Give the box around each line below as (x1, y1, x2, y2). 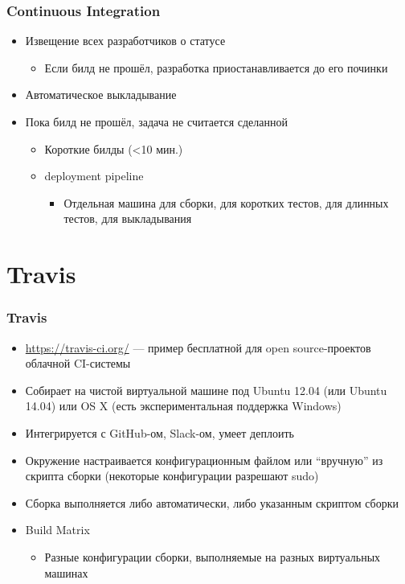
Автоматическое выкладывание (25, 86, 177, 103)
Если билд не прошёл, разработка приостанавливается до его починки (44, 59, 388, 76)
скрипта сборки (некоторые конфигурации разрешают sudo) (25, 467, 319, 484)
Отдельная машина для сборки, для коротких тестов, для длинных (63, 194, 389, 211)
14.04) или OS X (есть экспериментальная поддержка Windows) (25, 397, 342, 414)
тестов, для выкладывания (63, 210, 192, 227)
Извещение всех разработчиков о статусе (25, 32, 226, 49)
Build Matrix (25, 521, 90, 538)
